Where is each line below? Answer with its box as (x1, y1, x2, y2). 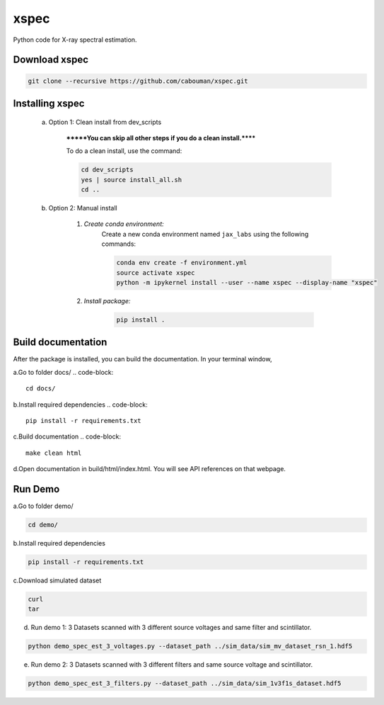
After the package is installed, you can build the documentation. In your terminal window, (13, 355, 272, 363)
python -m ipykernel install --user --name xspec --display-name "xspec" (116, 278, 378, 287)
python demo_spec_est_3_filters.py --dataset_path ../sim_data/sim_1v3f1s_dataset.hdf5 (28, 679, 342, 687)
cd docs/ (25, 385, 56, 393)
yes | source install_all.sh (81, 176, 182, 184)
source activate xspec (116, 269, 195, 276)
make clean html (25, 449, 82, 457)
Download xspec (13, 54, 88, 66)
